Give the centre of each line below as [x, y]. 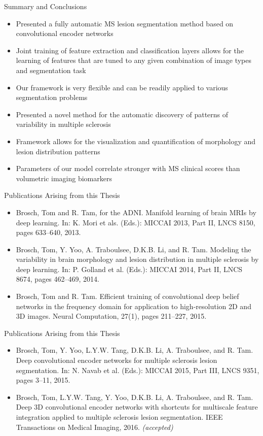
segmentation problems [52, 97]
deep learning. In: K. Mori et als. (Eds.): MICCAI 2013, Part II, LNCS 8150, [136, 222]
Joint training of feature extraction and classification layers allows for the [130, 50]
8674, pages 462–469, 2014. [58, 279]
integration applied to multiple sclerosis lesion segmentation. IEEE [119, 417]
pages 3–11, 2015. [43, 380]
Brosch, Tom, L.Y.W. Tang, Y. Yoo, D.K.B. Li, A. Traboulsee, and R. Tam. [135, 397]
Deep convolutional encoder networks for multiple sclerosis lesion [117, 360]
